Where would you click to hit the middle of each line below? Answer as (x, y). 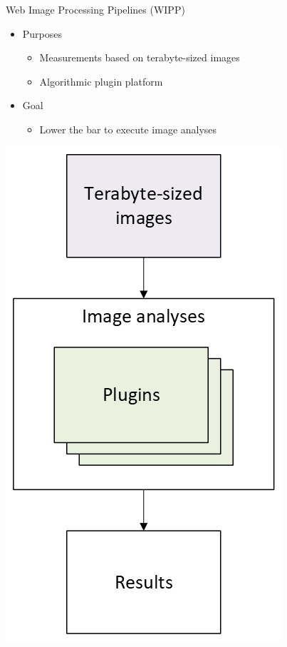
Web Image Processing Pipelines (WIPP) (95, 9)
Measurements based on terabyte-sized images (140, 57)
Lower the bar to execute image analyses (128, 129)
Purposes (42, 33)
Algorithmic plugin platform (101, 81)
